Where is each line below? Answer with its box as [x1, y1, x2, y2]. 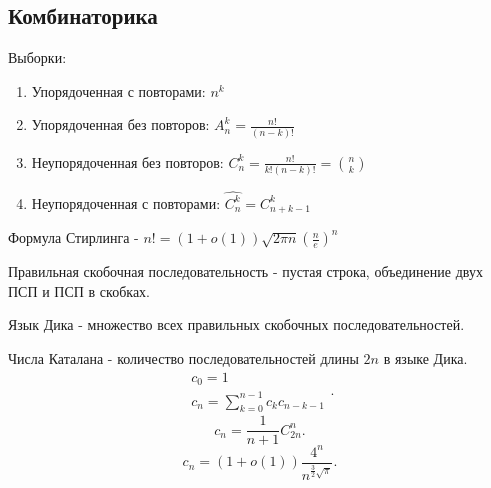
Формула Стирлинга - [8, 227, 139, 248]
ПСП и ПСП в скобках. [8, 280, 150, 301]
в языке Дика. [383, 347, 468, 368]
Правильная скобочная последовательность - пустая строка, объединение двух [8, 261, 483, 282]
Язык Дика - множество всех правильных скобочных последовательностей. [8, 314, 465, 335]
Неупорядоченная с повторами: [31, 192, 221, 213]
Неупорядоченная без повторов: [31, 151, 224, 172]
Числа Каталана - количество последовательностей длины [8, 347, 359, 368]
